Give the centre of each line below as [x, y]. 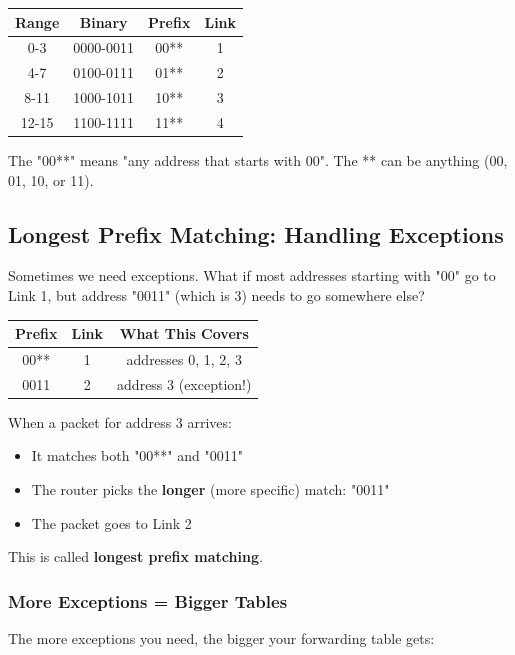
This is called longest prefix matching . [135, 556]
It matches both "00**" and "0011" [137, 455]
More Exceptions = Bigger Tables [148, 600]
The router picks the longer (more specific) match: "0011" [210, 489]
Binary [103, 21]
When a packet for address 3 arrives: [120, 421]
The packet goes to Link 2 [111, 522]
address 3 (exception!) [184, 383]
